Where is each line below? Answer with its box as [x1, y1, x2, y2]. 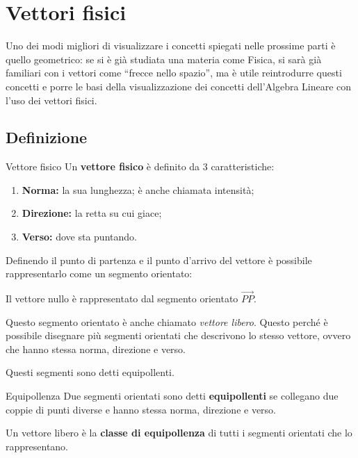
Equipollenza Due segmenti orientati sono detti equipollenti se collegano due [6, 389, 339, 403]
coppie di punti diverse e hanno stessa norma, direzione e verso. [6, 402, 277, 416]
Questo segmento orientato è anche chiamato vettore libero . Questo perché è [6, 314, 328, 329]
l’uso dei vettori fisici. [6, 92, 97, 107]
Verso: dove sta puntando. [22, 229, 137, 244]
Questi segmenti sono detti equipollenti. [6, 365, 174, 379]
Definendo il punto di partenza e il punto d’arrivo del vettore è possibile [6, 252, 312, 267]
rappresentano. [6, 439, 69, 453]
